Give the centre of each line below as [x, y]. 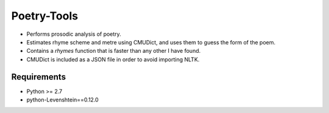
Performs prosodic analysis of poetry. [74, 34]
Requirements [39, 77]
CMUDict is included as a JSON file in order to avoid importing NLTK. [113, 59]
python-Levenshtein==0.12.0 [62, 100]
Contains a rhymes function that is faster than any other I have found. [114, 51]
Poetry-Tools [45, 16]
